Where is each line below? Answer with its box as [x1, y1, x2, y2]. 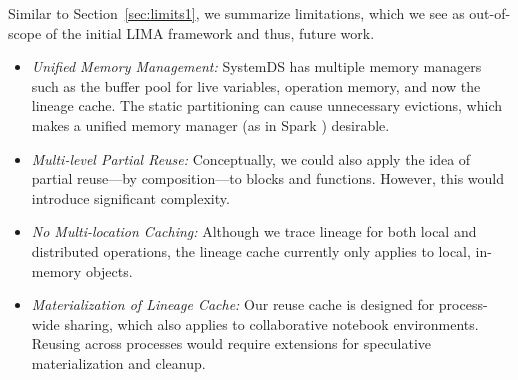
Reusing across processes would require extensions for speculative [31, 333, 432, 354]
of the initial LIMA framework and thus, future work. [45, 22, 375, 43]
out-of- [469, 3, 511, 23]
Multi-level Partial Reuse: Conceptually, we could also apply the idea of [31, 148, 471, 169]
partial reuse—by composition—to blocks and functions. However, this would [31, 168, 505, 189]
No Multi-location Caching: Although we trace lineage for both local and [31, 221, 477, 242]
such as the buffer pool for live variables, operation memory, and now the [31, 75, 481, 96]
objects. [85, 260, 133, 281]
